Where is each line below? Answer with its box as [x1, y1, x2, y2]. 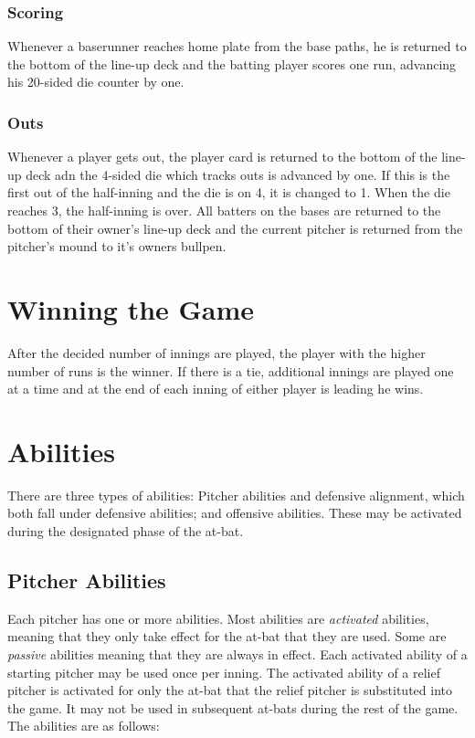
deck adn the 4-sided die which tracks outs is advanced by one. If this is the [26, 164, 450, 184]
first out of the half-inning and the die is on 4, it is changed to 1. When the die [7, 183, 450, 202]
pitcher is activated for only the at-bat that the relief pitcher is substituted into [7, 680, 452, 700]
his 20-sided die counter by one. [7, 72, 185, 91]
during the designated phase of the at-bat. [7, 522, 244, 540]
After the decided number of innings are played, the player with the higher [7, 343, 426, 362]
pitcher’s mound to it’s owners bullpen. [7, 237, 227, 256]
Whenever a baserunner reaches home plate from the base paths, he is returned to [7, 37, 467, 56]
